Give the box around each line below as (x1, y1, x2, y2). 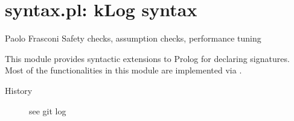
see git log (29, 104, 66, 117)
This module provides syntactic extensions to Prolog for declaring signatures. (5, 52, 290, 64)
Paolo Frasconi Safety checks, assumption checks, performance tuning (5, 32, 261, 45)
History (5, 84, 33, 96)
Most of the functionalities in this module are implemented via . (5, 64, 242, 76)
